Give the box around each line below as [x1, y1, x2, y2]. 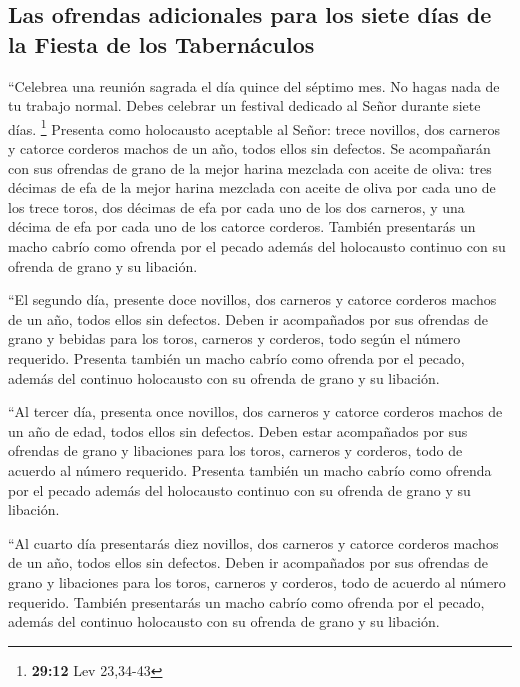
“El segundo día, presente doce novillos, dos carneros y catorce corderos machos [8, 289, 497, 310]
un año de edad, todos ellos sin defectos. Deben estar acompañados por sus [8, 420, 468, 441]
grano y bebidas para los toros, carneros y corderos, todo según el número [8, 328, 461, 349]
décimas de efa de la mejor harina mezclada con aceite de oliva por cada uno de [8, 177, 496, 198]
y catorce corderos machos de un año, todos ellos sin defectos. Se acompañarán [8, 138, 491, 159]
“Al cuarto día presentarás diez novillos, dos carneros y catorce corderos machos [8, 532, 499, 553]
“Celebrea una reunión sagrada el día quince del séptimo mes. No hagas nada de [8, 75, 500, 96]
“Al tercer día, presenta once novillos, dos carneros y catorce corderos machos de [8, 401, 503, 422]
